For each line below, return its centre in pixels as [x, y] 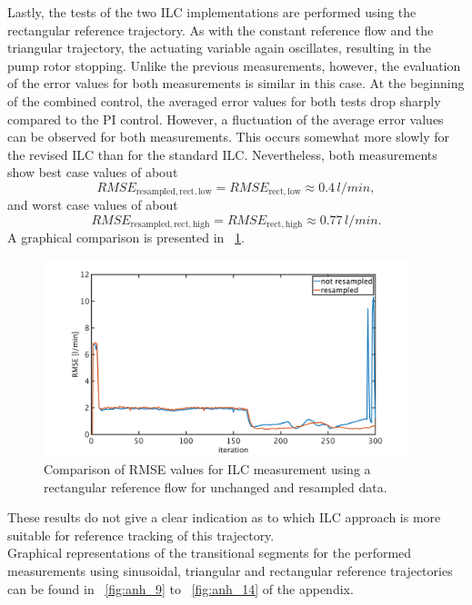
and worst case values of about [93, 205]
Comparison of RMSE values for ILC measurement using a [207, 468]
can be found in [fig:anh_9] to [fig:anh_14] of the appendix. [181, 588]
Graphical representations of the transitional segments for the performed [210, 553]
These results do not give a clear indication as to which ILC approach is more [224, 517]
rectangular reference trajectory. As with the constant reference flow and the [221, 30]
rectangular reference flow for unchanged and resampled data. [216, 486]
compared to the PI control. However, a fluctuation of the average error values [226, 119]
